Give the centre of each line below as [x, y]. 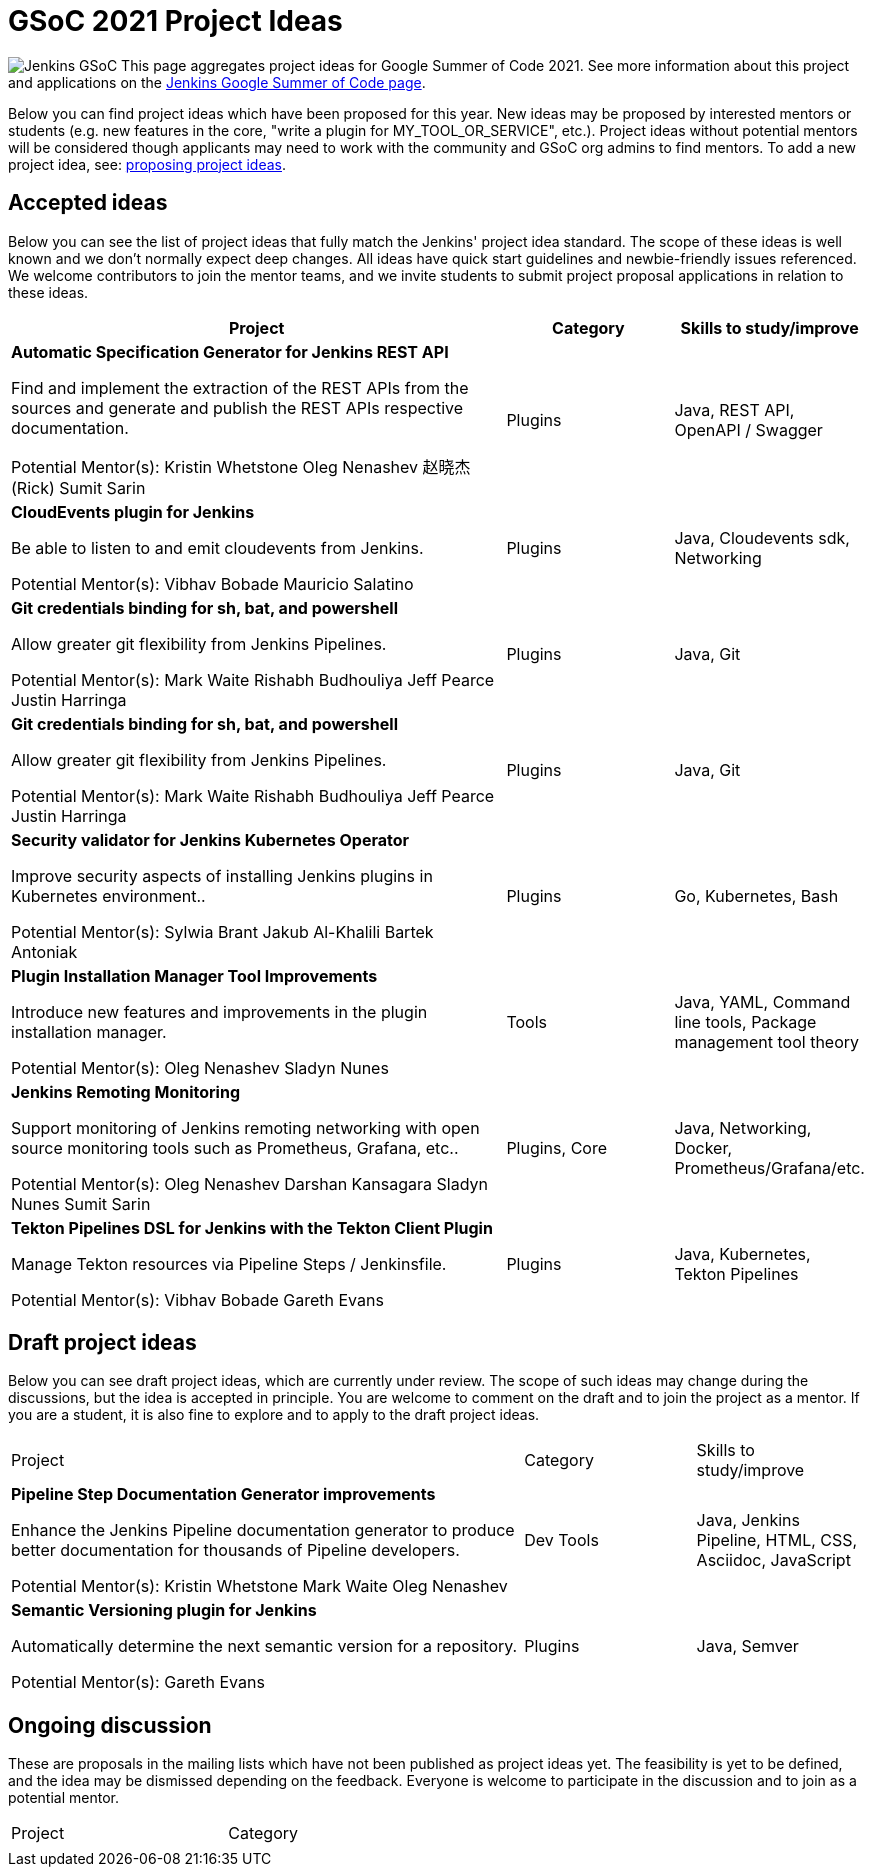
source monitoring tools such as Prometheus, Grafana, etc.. [235, 1147]
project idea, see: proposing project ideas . [147, 164]
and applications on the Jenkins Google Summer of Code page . [217, 82]
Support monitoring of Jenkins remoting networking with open [245, 1127]
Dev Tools [561, 1540]
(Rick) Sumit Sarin [78, 487]
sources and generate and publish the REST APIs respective [237, 407]
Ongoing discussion [110, 1725]
